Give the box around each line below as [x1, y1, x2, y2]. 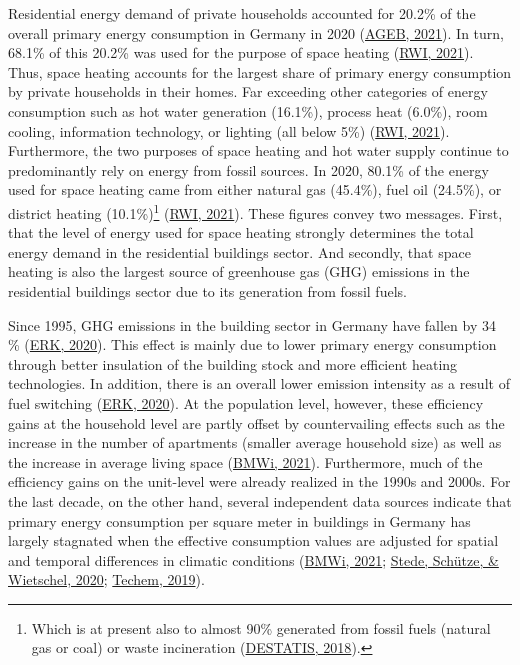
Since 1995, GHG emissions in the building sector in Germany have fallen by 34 [8, 314, 496, 335]
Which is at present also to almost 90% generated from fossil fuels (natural [31, 617, 491, 638]
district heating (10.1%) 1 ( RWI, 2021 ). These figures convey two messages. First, [8, 199, 503, 223]
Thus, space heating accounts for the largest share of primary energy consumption [8, 61, 512, 82]
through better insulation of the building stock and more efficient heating [8, 353, 458, 374]
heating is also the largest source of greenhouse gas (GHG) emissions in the [8, 261, 470, 282]
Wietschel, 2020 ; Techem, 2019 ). [8, 569, 205, 590]
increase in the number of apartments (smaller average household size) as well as [8, 432, 502, 453]
